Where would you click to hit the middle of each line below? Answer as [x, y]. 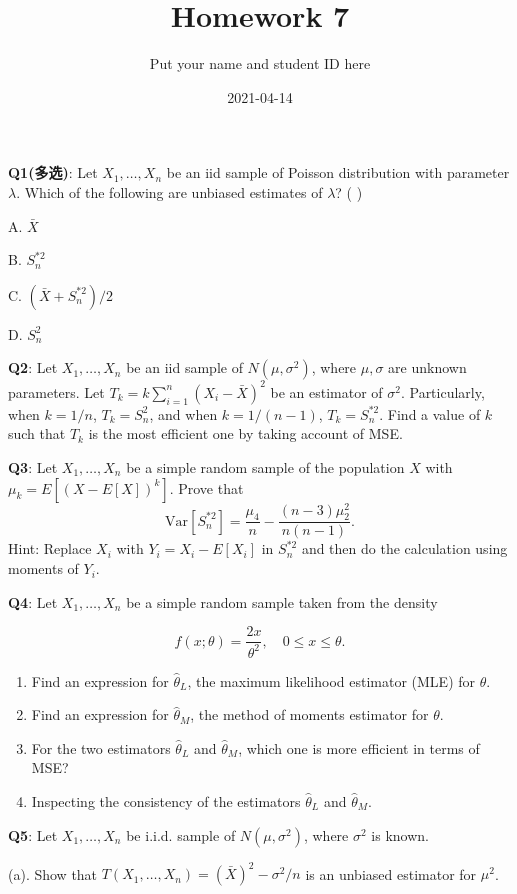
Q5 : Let [33, 834]
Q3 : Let [33, 466]
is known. [400, 834]
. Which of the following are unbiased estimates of [169, 191]
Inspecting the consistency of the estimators [166, 801]
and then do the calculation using [404, 548]
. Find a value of [430, 413]
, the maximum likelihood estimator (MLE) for [331, 680]
